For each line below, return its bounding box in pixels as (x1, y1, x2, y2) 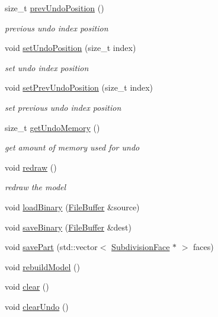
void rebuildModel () (5, 260, 80, 273)
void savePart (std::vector (5, 241, 98, 253)
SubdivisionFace (111, 241, 170, 253)
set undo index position (5, 61, 89, 73)
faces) (193, 241, 214, 253)
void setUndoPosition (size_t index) (5, 41, 136, 54)
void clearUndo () (5, 300, 69, 312)
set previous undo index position (5, 101, 121, 113)
